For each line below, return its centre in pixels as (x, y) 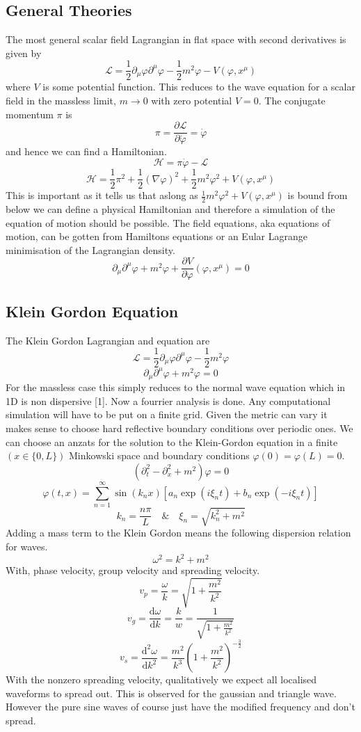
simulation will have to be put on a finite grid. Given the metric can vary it (167, 414)
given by (24, 53)
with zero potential (192, 101)
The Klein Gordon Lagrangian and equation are (108, 340)
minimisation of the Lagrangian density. (90, 249)
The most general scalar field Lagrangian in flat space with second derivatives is (176, 39)
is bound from (318, 195)
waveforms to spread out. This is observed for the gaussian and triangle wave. (171, 693)
